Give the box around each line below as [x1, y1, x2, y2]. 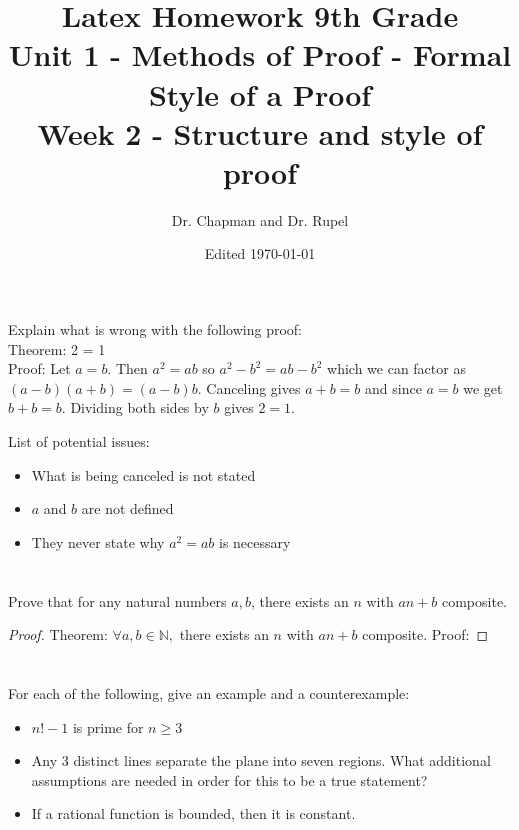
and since [365, 377, 422, 398]
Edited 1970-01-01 [204, 243, 316, 264]
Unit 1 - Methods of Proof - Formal [8, 34, 512, 75]
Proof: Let [8, 358, 71, 379]
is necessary [219, 531, 291, 552]
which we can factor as [327, 358, 466, 379]
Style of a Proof [148, 73, 372, 114]
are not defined [81, 498, 174, 519]
